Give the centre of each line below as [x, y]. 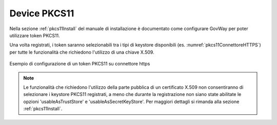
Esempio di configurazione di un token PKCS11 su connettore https [80, 64]
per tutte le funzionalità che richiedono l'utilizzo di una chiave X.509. [82, 52]
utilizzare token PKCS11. [35, 35]
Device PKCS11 [42, 13]
